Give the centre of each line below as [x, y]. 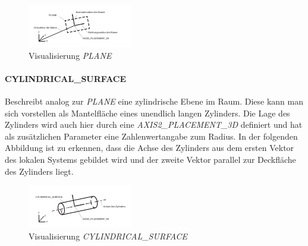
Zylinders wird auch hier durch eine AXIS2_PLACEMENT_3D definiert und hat [154, 124]
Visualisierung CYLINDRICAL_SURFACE [108, 236]
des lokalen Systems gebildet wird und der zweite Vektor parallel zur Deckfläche [150, 159]
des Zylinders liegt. [39, 171]
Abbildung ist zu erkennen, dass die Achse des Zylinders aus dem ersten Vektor [150, 148]
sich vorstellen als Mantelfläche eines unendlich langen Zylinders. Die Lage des [147, 113]
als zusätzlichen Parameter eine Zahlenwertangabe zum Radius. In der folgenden [151, 136]
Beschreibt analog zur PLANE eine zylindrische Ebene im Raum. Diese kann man [154, 101]
